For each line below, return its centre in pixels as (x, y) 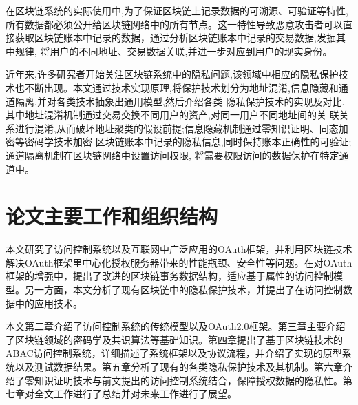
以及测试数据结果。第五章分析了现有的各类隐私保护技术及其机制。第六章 (179, 366)
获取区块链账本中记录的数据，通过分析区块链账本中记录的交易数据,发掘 (175, 38)
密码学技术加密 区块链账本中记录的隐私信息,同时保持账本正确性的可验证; (188, 142)
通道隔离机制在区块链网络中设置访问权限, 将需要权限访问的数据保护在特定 (172, 155)
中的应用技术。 (49, 303)
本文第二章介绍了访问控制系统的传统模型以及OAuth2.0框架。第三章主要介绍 (176, 326)
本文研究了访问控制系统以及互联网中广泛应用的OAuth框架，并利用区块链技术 (179, 249)
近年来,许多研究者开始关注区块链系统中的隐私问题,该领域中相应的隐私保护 (172, 74)
